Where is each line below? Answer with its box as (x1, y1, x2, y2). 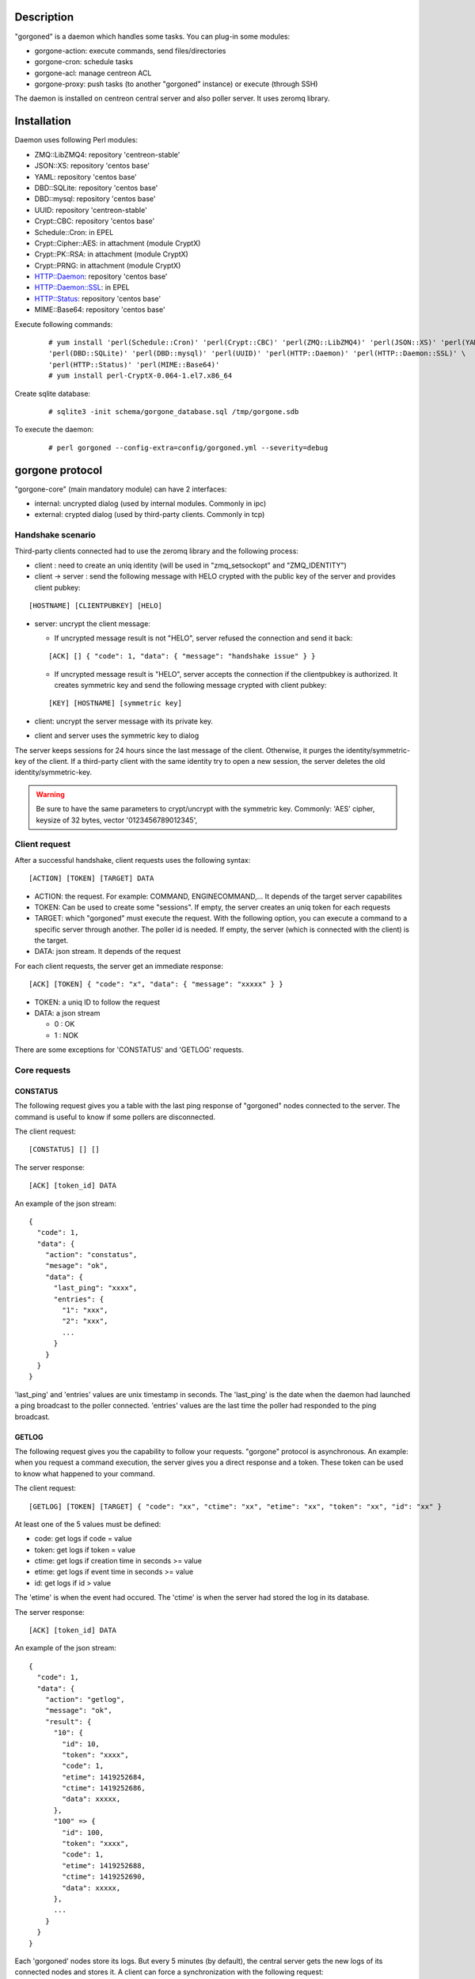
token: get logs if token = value (34, 1544, 136, 1555)
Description (14, 10, 74, 24)
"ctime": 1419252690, (62, 1872, 146, 1882)
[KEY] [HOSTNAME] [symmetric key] (48, 699, 182, 708)
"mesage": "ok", (44, 1261, 108, 1271)
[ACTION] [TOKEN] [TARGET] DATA (28, 874, 154, 883)
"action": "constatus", (44, 1251, 138, 1259)
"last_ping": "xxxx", (53, 1283, 138, 1293)
